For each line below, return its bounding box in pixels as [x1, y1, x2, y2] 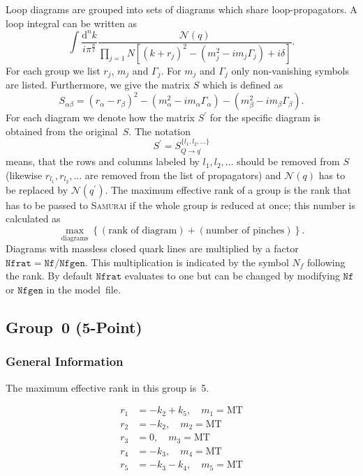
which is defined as [202, 77, 283, 92]
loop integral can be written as [6, 15, 137, 30]
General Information [6, 353, 124, 370]
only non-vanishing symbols [231, 63, 350, 77]
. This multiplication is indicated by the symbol [84, 254, 289, 269]
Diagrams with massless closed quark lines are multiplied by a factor [6, 241, 299, 256]
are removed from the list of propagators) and [84, 167, 281, 182]
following [307, 254, 346, 269]
